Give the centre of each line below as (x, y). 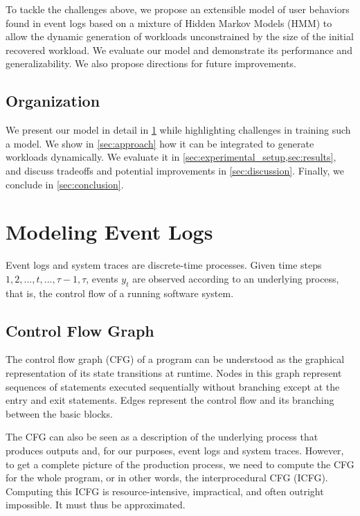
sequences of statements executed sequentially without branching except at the (173, 386)
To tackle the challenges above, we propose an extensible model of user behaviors (178, 9)
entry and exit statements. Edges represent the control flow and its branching (170, 400)
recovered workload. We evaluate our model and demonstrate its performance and (179, 50)
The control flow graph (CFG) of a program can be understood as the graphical (175, 359)
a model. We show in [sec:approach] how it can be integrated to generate (160, 143)
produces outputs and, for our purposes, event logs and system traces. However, (175, 451)
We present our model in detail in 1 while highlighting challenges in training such (178, 130)
